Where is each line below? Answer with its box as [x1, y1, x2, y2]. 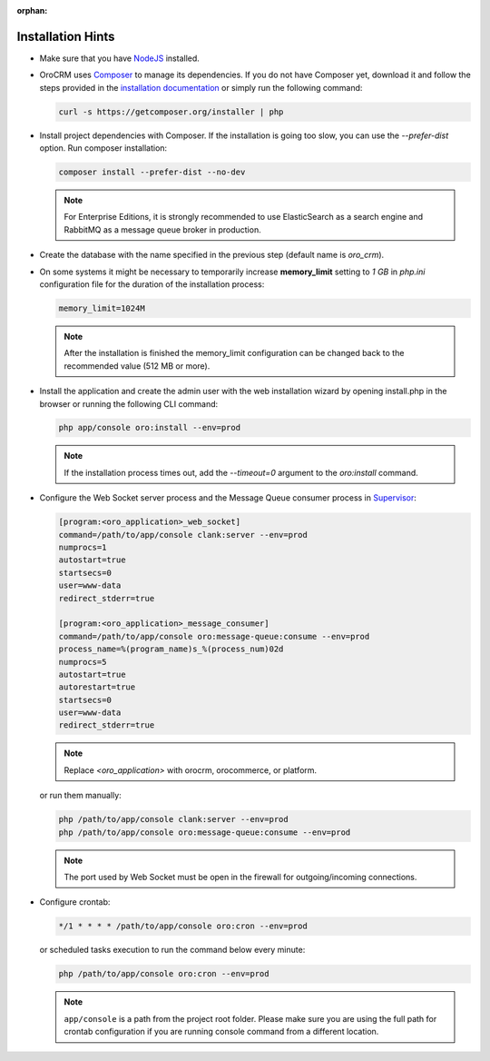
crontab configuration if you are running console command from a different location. [64, 1026, 379, 1037]
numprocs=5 [58, 657, 107, 667]
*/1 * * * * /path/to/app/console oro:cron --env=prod [58, 921, 308, 931]
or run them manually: [39, 790, 122, 801]
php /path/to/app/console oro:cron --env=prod [58, 968, 269, 979]
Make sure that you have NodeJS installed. [39, 53, 200, 64]
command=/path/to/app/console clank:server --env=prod [58, 530, 308, 540]
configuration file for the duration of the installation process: [39, 278, 265, 290]
